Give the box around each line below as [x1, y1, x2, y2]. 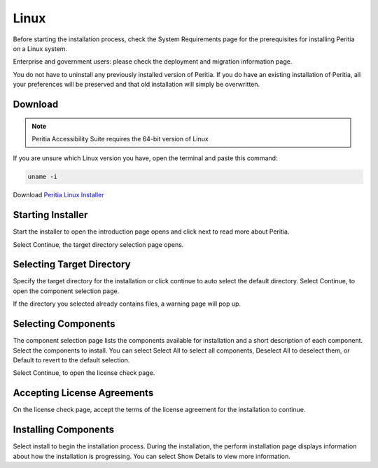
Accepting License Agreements [13, 387, 154, 399]
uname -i [27, 173, 58, 181]
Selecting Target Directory [13, 259, 131, 271]
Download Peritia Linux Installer [13, 191, 104, 199]
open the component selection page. [13, 287, 120, 295]
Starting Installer [13, 209, 88, 221]
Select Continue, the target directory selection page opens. [13, 240, 184, 248]
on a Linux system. [13, 44, 68, 52]
